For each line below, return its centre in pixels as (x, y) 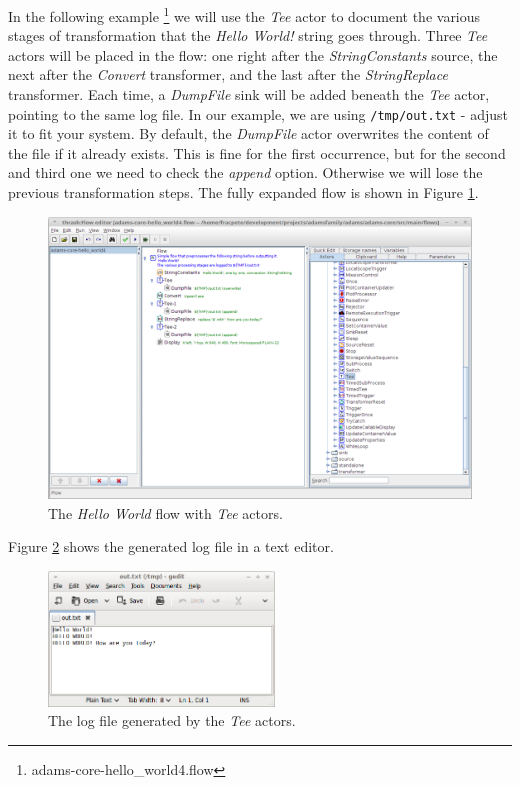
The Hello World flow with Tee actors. (165, 512)
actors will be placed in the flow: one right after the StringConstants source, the (253, 54)
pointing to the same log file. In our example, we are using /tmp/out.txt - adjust (258, 113)
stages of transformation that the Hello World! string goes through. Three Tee (248, 35)
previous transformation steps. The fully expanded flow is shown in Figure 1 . (243, 192)
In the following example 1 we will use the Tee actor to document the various (244, 14)
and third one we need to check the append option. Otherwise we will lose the (245, 172)
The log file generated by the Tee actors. (172, 720)
